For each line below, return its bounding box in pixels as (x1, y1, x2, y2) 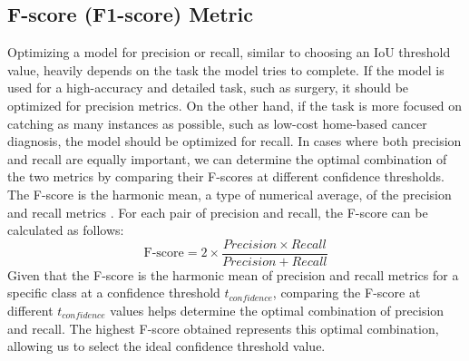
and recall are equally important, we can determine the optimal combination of (7, 149, 447, 168)
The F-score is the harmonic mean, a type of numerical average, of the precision (7, 184, 452, 203)
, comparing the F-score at (272, 283, 421, 302)
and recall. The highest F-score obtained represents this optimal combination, (7, 318, 439, 337)
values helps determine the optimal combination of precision (110, 300, 445, 319)
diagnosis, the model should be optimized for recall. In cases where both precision (7, 132, 462, 151)
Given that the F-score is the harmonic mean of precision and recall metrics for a (7, 265, 459, 284)
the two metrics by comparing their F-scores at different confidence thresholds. (7, 167, 445, 186)
